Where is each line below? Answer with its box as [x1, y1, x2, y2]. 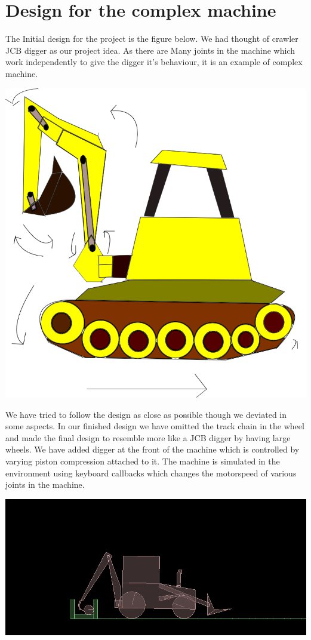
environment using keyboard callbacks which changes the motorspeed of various [5, 466, 297, 479]
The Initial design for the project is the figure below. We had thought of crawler [5, 32, 298, 45]
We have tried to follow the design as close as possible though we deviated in [5, 408, 287, 420]
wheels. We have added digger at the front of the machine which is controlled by [5, 443, 300, 456]
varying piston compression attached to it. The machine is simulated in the [5, 455, 280, 467]
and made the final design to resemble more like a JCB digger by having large [5, 431, 291, 444]
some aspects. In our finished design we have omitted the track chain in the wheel [5, 420, 304, 432]
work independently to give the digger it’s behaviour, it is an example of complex [5, 56, 303, 68]
